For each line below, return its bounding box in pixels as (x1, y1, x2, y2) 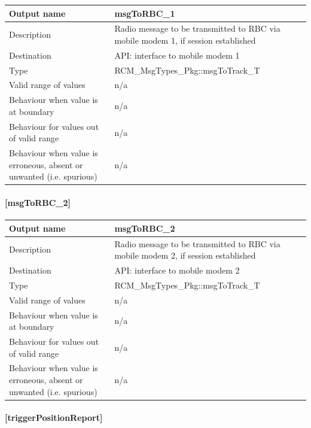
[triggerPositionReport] (5, 411, 103, 424)
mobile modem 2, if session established (114, 249, 256, 262)
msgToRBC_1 (114, 7, 175, 19)
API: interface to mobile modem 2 (114, 264, 240, 277)
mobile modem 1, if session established (114, 34, 256, 46)
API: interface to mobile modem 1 (114, 48, 240, 61)
